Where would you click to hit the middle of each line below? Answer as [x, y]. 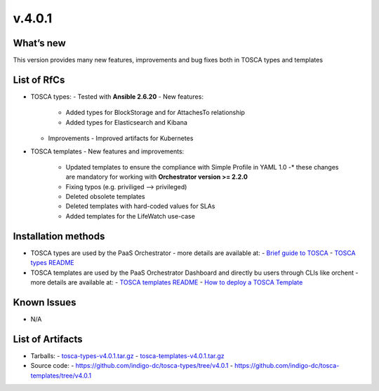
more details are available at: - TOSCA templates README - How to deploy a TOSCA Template [167, 282]
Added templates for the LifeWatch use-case [131, 216]
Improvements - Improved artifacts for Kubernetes [121, 138]
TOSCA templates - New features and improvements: [107, 151]
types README [53, 263]
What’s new [39, 43]
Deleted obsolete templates [105, 197]
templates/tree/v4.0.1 [61, 376]
